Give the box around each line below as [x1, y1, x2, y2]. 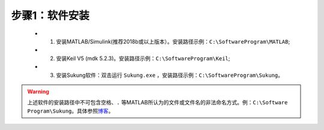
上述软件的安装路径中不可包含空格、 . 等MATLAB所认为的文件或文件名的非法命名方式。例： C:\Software [27, 99, 288, 106]
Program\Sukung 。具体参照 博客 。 [27, 107, 114, 114]
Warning [27, 88, 49, 95]
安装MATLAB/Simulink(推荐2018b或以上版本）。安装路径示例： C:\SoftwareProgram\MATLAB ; [56, 38, 290, 45]
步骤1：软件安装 [11, 9, 90, 22]
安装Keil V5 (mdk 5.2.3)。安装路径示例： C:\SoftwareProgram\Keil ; [56, 54, 230, 62]
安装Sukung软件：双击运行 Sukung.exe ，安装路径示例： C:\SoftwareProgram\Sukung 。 [56, 72, 283, 79]
